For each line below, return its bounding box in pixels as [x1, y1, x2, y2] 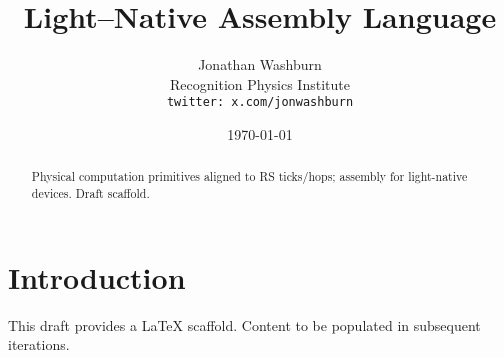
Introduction [8, 256, 186, 297]
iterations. [8, 334, 70, 355]
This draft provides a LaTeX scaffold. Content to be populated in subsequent [8, 314, 481, 335]
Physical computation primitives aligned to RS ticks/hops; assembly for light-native [31, 168, 468, 185]
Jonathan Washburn [198, 54, 322, 75]
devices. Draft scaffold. [31, 185, 150, 202]
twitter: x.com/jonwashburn [166, 95, 354, 110]
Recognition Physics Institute [170, 73, 350, 94]
